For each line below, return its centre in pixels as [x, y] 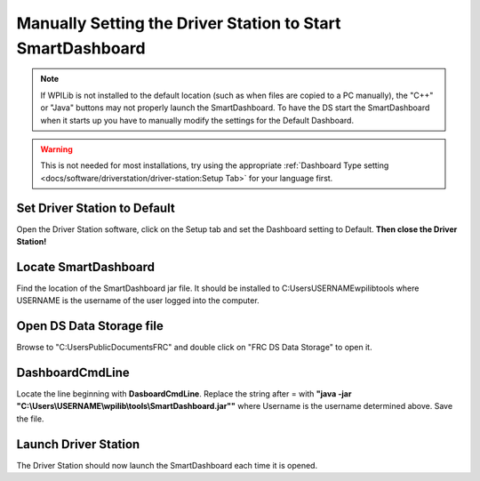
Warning [56, 149]
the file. [30, 419]
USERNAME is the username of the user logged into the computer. [138, 301]
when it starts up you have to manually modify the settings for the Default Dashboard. [197, 120]
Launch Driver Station [78, 444]
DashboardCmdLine [73, 373]
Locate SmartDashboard [86, 267]
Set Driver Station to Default [96, 208]
